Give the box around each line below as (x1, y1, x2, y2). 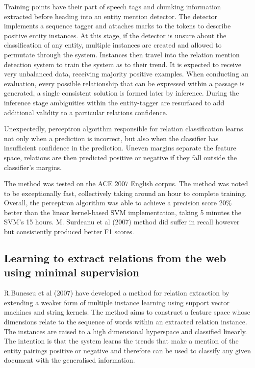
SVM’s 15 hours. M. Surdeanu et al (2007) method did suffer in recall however (4, 217, 240, 227)
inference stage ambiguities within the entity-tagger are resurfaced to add (4, 97, 225, 107)
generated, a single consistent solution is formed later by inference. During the (4, 88, 239, 98)
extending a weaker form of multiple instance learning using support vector (4, 297, 230, 307)
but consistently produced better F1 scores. (4, 226, 134, 237)
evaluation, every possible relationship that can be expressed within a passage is (4, 78, 245, 88)
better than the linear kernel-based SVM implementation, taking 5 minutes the (4, 207, 242, 217)
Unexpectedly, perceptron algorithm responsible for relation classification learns (4, 123, 243, 134)
